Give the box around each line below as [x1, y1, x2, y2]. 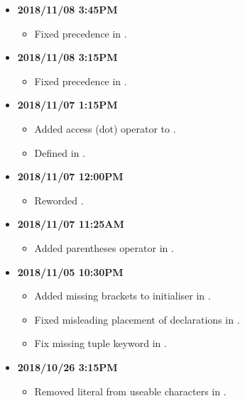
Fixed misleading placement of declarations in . [34, 312, 240, 326]
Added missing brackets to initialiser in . [34, 288, 211, 303]
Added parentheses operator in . [34, 240, 174, 255]
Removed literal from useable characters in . [34, 383, 227, 398]
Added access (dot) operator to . [34, 121, 176, 136]
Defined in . [34, 145, 85, 160]
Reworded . [34, 192, 84, 207]
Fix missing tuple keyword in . [34, 336, 167, 351]
